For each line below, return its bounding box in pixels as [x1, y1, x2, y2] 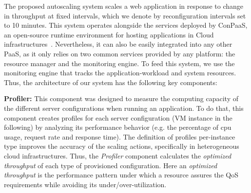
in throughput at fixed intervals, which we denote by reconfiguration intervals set [4, 10, 246, 20]
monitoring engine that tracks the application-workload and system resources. [4, 68, 236, 78]
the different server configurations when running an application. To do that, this [4, 103, 244, 113]
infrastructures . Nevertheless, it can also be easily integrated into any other [4, 39, 232, 49]
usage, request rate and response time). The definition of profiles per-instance [4, 131, 235, 141]
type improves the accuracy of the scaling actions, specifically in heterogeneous [4, 141, 239, 151]
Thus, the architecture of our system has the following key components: [4, 77, 217, 87]
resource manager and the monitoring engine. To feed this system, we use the [4, 58, 235, 68]
